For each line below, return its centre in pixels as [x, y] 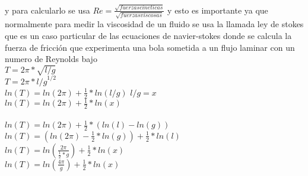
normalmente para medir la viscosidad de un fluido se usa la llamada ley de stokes [154, 24]
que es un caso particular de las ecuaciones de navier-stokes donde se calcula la [148, 35]
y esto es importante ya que [218, 10]
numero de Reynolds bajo [51, 59]
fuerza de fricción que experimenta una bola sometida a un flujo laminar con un [150, 47]
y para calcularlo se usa [47, 10]
